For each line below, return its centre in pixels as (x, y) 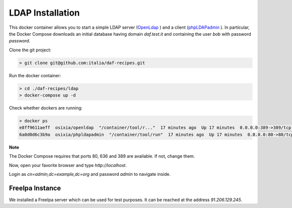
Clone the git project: (30, 50)
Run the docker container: (35, 75)
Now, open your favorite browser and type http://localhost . (68, 165)
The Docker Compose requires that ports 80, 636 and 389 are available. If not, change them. (102, 156)
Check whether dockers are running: (46, 108)
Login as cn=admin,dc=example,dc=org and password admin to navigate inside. (90, 174)
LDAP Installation (45, 13)
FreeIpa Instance (35, 188)
